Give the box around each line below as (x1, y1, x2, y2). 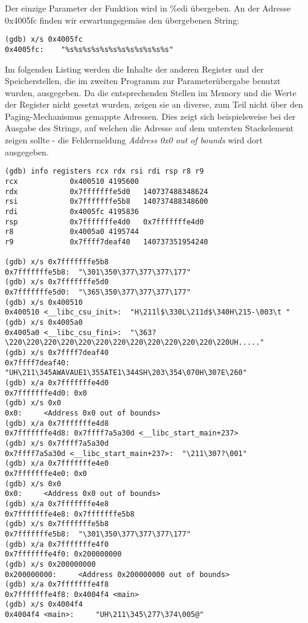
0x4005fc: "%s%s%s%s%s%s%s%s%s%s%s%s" (5, 45, 174, 54)
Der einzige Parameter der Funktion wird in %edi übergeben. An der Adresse (5, 2, 291, 14)
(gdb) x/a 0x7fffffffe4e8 (5, 499, 109, 508)
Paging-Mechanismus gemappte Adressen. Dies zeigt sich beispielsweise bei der (5, 109, 296, 122)
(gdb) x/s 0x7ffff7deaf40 (5, 348, 109, 357)
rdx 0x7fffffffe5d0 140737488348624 (5, 187, 208, 196)
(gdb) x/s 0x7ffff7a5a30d (5, 439, 109, 448)
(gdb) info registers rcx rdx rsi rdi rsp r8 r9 (5, 167, 204, 176)
